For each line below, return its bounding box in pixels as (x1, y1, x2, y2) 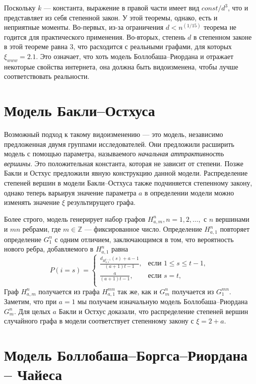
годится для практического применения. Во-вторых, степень (4, 31, 186, 42)
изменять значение (4, 197, 60, 207)
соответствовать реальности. (4, 71, 90, 81)
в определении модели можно (144, 187, 234, 197)
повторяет (220, 224, 250, 234)
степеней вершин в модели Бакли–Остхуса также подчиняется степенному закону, (4, 178, 253, 188)
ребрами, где (22, 224, 61, 234)
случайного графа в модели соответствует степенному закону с (4, 316, 194, 326)
